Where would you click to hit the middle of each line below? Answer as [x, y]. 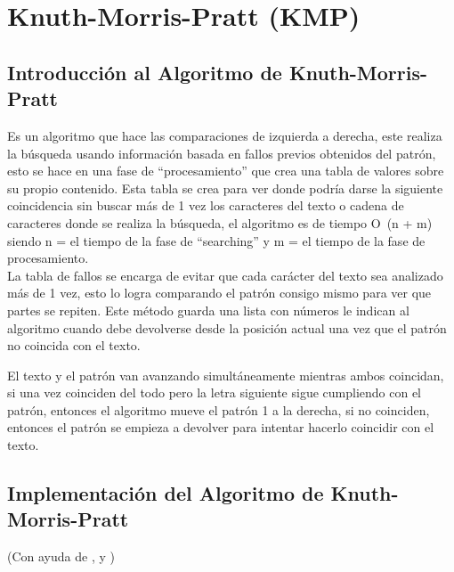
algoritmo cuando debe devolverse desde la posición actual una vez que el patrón [227, 327]
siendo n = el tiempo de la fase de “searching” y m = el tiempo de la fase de [216, 240]
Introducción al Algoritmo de [145, 72]
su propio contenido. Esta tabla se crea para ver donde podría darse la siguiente [225, 188]
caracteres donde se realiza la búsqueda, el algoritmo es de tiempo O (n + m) [220, 222]
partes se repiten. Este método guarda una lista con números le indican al [208, 310]
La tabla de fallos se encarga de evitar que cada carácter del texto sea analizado [225, 275]
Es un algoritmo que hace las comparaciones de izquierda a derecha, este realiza [225, 135]
